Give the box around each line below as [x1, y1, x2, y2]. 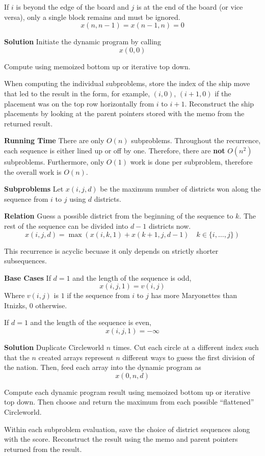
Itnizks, [4, 300, 28, 310]
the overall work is [4, 166, 62, 177]
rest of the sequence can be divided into [4, 220, 128, 231]
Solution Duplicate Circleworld [4, 342, 104, 353]
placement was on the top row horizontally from [4, 98, 154, 109]
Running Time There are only [4, 135, 104, 146]
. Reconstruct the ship [184, 98, 254, 109]
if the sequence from [67, 290, 130, 301]
